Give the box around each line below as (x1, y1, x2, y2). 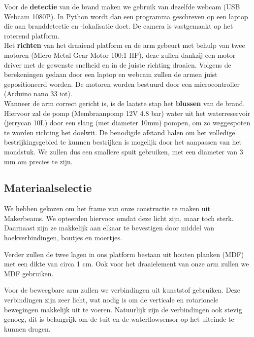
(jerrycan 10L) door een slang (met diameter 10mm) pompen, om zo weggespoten (4, 117, 251, 128)
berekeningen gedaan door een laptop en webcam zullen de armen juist (4, 69, 218, 79)
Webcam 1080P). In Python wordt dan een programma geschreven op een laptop (4, 11, 248, 21)
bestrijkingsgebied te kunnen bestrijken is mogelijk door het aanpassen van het (4, 137, 242, 147)
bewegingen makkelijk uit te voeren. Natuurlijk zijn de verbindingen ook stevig (4, 304, 242, 314)
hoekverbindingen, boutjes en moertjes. (4, 232, 122, 243)
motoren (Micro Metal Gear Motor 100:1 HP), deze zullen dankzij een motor (4, 49, 236, 60)
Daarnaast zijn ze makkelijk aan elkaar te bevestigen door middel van (4, 223, 215, 233)
